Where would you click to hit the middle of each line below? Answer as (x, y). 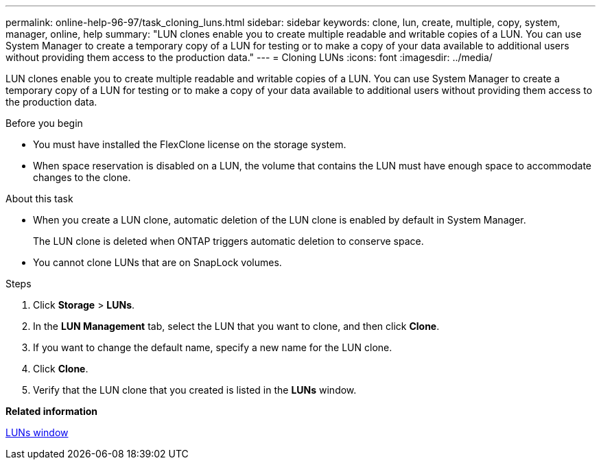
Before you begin (44, 123)
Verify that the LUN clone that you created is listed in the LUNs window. (195, 390)
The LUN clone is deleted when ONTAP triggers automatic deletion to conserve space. (228, 241)
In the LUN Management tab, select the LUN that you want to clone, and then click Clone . (236, 326)
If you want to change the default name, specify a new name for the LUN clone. (213, 347)
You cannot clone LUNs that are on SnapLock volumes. (157, 262)
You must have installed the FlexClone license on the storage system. (190, 144)
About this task (39, 199)
